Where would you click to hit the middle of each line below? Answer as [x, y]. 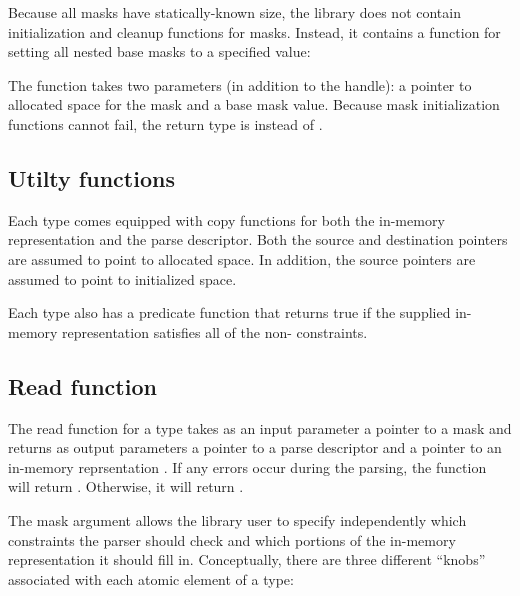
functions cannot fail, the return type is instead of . [165, 123]
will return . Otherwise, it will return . [126, 486]
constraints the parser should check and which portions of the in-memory [232, 539]
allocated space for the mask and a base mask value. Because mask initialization [254, 104]
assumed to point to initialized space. [122, 278]
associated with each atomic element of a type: [151, 578]
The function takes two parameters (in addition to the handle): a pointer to [240, 84]
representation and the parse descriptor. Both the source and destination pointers [258, 239]
